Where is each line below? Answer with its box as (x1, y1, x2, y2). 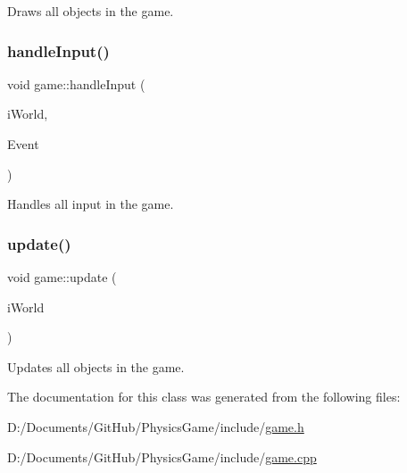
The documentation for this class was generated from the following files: (7, 387, 401, 406)
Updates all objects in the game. (7, 357, 185, 376)
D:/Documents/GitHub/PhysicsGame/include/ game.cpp (7, 447, 317, 466)
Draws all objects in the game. (7, 2, 174, 20)
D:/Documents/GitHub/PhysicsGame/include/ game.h (7, 417, 304, 436)
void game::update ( (7, 268, 117, 286)
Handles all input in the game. (7, 195, 174, 213)
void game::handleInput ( (7, 74, 145, 93)
